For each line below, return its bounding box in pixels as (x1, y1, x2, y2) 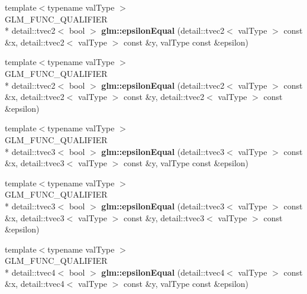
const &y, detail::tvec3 (124, 211, 205, 224)
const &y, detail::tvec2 (124, 91, 205, 103)
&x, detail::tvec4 (5, 277, 64, 290)
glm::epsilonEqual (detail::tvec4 (101, 266, 225, 278)
